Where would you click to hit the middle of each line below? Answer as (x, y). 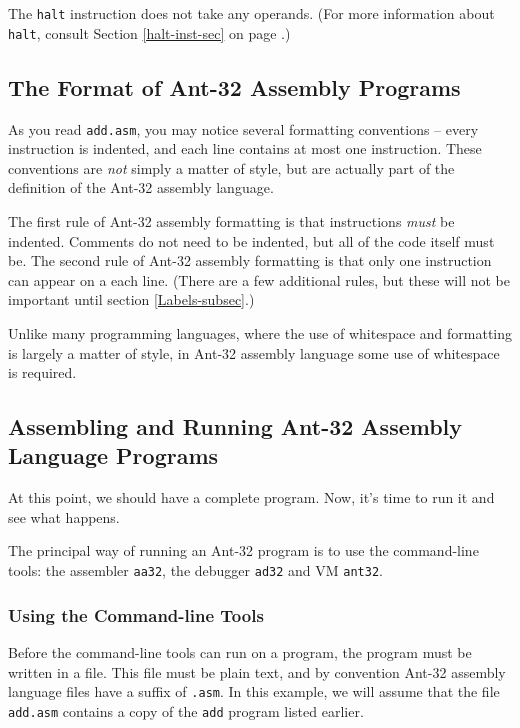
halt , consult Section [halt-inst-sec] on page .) (149, 32)
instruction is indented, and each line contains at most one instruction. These (245, 148)
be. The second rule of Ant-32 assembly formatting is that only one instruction (250, 260)
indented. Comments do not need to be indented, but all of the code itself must (251, 240)
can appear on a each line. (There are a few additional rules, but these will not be (259, 279)
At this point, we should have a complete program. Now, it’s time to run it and (251, 497)
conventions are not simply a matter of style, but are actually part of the (231, 167)
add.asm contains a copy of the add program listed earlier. (186, 710)
